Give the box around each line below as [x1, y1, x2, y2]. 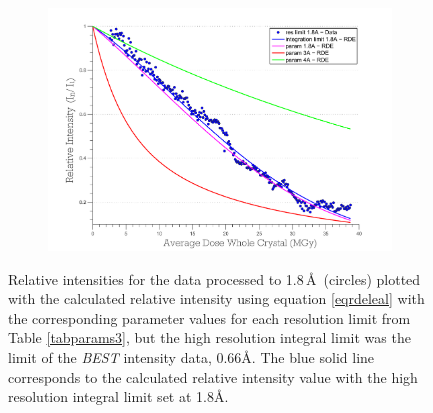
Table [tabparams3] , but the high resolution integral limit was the [8, 327, 411, 348]
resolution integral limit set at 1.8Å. [8, 386, 229, 407]
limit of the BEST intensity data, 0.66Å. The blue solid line [8, 347, 375, 368]
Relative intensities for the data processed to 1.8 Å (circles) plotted [8, 268, 421, 289]
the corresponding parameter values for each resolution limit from [8, 307, 411, 328]
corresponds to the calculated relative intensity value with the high [8, 366, 418, 387]
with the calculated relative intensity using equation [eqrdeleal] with [8, 288, 425, 309]
